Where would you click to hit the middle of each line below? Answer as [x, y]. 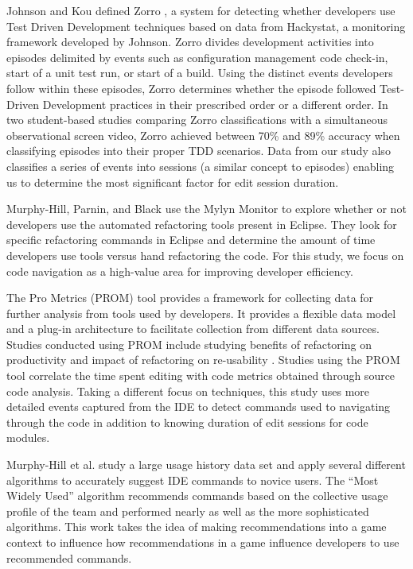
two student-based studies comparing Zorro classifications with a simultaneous [197, 120]
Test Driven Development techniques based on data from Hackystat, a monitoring [206, 26]
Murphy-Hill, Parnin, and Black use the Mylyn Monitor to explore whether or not [206, 209]
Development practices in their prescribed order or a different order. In [215, 104]
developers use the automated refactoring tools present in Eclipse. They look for [202, 224]
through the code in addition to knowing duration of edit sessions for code [187, 422]
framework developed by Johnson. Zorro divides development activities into [190, 42]
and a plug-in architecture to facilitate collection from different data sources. [193, 329]
